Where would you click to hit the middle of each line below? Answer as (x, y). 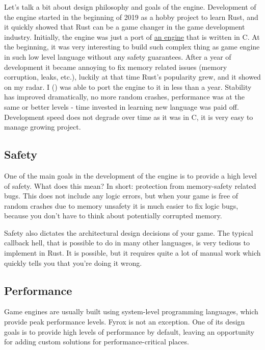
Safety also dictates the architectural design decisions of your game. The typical (129, 232)
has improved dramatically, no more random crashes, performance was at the (124, 97)
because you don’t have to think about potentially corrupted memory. (113, 216)
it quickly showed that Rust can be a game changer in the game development (125, 27)
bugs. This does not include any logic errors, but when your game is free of (121, 196)
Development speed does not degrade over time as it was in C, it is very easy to (129, 117)
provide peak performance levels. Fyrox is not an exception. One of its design (125, 322)
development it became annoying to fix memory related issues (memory (116, 67)
